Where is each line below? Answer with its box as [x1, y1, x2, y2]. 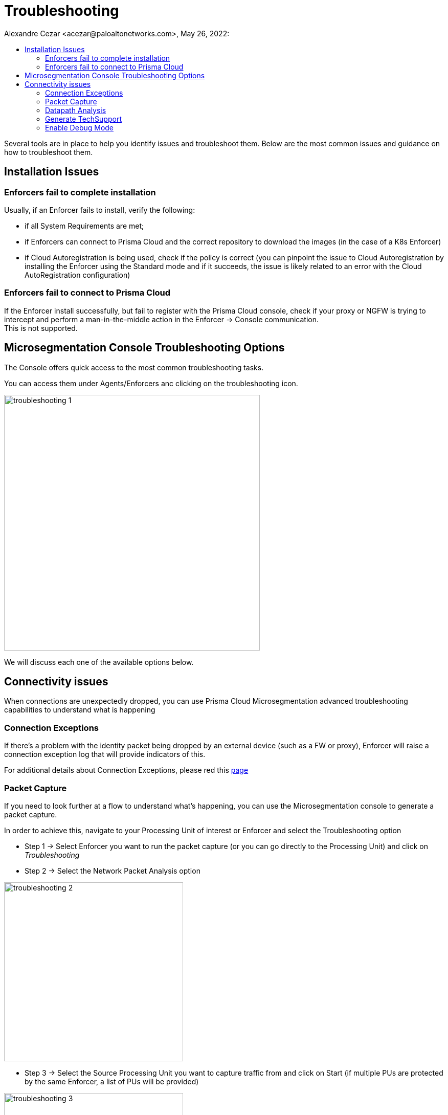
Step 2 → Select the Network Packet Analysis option [25, 866, 200, 875]
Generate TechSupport [45, 114, 122, 123]
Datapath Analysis [45, 105, 106, 115]
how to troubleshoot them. [4, 147, 93, 157]
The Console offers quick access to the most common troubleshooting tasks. [4, 363, 264, 372]
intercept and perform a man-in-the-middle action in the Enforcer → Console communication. [4, 315, 319, 324]
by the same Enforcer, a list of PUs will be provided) [25, 1077, 199, 1086]
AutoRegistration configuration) [25, 270, 130, 279]
